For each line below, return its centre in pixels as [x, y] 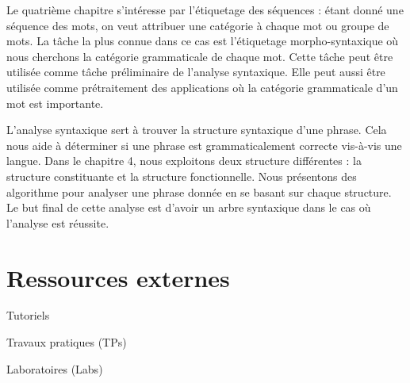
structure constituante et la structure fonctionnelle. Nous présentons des [182, 176]
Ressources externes [118, 277]
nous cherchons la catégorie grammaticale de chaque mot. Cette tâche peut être [200, 56]
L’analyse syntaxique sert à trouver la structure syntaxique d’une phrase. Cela [197, 130]
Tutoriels [28, 315]
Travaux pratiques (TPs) [67, 342]
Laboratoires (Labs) [55, 368]
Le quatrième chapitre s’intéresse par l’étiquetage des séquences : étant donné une [205, 10]
